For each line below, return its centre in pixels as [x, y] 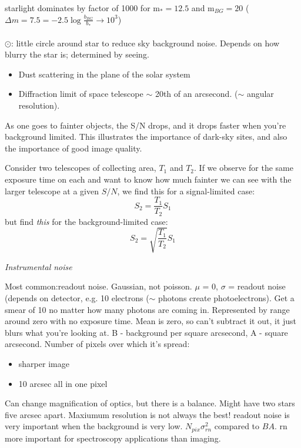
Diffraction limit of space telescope [81, 94]
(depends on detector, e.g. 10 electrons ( [77, 298]
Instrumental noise [39, 266]
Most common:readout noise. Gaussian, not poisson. [98, 286]
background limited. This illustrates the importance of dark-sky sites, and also [146, 137]
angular [260, 94]
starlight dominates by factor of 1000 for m [82, 8]
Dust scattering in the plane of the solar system [104, 74]
